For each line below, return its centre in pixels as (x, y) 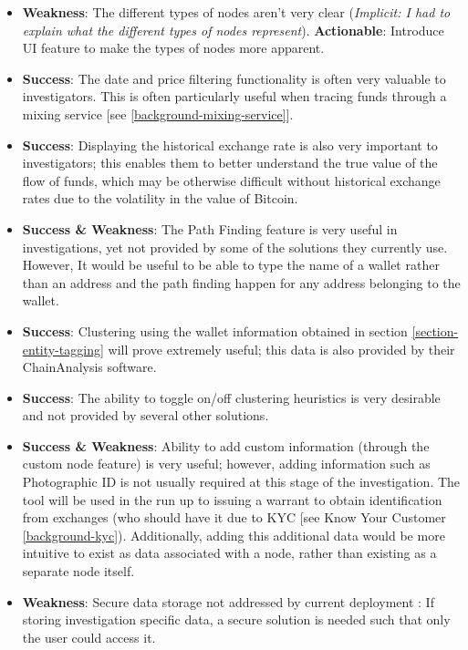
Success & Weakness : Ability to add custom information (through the (226, 445)
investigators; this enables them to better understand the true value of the (230, 163)
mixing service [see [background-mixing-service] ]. (158, 113)
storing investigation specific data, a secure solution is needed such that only (236, 619)
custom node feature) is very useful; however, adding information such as (226, 464)
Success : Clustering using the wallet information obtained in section (215, 330)
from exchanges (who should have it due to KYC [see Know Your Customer (234, 517)
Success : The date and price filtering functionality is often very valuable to (234, 78)
